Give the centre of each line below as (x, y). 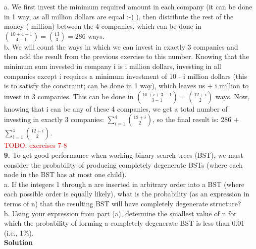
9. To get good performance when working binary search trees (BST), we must (124, 155)
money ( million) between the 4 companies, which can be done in (103, 26)
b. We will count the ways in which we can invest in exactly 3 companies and (121, 46)
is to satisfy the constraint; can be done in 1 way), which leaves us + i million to (126, 86)
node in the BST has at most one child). (65, 174)
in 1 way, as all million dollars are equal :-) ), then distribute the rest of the (119, 16)
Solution (19, 242)
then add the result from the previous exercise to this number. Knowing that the (127, 56)
